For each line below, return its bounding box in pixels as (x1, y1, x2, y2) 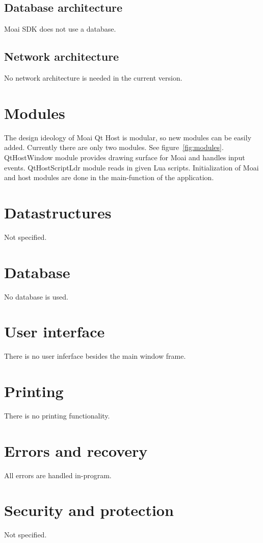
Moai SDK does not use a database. (4, 23, 116, 34)
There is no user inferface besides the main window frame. (4, 351, 186, 361)
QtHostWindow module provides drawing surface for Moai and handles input (4, 152, 245, 162)
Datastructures (4, 202, 112, 223)
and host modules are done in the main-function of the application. (4, 172, 214, 183)
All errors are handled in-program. (4, 470, 112, 480)
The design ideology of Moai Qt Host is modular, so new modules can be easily (4, 132, 252, 142)
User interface (4, 321, 105, 342)
